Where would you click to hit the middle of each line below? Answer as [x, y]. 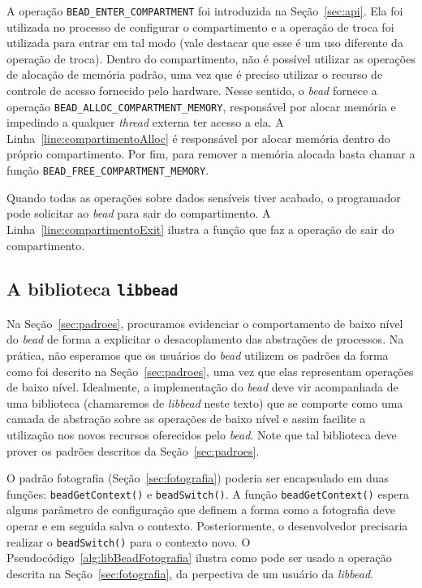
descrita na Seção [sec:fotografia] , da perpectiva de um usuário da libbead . [190, 573]
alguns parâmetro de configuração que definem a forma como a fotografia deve [201, 510]
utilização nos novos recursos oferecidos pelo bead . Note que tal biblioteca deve [202, 435]
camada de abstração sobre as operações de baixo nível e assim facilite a [186, 419]
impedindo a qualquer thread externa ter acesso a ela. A [145, 122]
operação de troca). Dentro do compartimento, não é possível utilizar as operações [211, 58]
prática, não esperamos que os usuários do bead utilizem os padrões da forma [198, 355]
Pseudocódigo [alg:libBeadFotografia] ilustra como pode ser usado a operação [199, 558]
